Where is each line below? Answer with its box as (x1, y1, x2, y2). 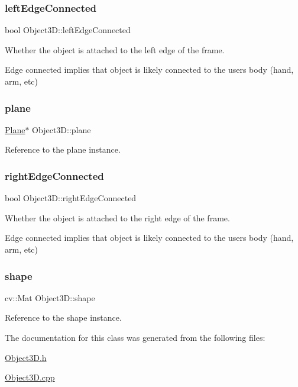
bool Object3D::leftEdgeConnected (5, 24, 131, 36)
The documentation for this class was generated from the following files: (5, 331, 265, 343)
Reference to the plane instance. (5, 143, 121, 156)
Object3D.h (5, 351, 47, 363)
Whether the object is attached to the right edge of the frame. (5, 211, 230, 224)
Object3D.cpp (5, 371, 55, 383)
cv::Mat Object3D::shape (5, 291, 95, 304)
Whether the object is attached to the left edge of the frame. (5, 43, 225, 56)
